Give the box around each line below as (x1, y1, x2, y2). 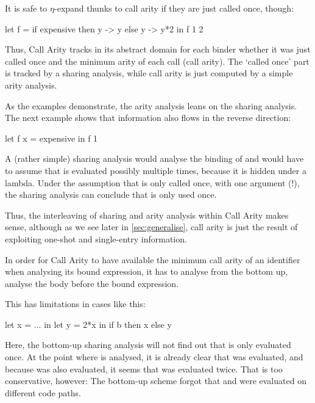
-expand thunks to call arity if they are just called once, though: (54, 2, 294, 14)
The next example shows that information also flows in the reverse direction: (5, 111, 291, 124)
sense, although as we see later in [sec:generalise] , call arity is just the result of (5, 220, 298, 233)
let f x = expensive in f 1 (5, 131, 98, 144)
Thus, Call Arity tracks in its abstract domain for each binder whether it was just (5, 43, 311, 56)
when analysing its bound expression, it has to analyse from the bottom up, (5, 265, 288, 278)
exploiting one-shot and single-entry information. (5, 232, 187, 245)
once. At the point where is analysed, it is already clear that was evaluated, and (5, 350, 303, 363)
